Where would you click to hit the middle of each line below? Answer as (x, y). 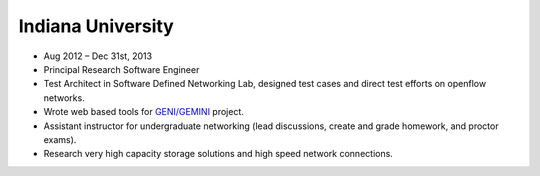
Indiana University (96, 26)
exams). (60, 139)
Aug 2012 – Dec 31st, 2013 (98, 56)
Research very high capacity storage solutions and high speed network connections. (218, 154)
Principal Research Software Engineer (121, 69)
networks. (64, 97)
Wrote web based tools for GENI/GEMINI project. (144, 112)
